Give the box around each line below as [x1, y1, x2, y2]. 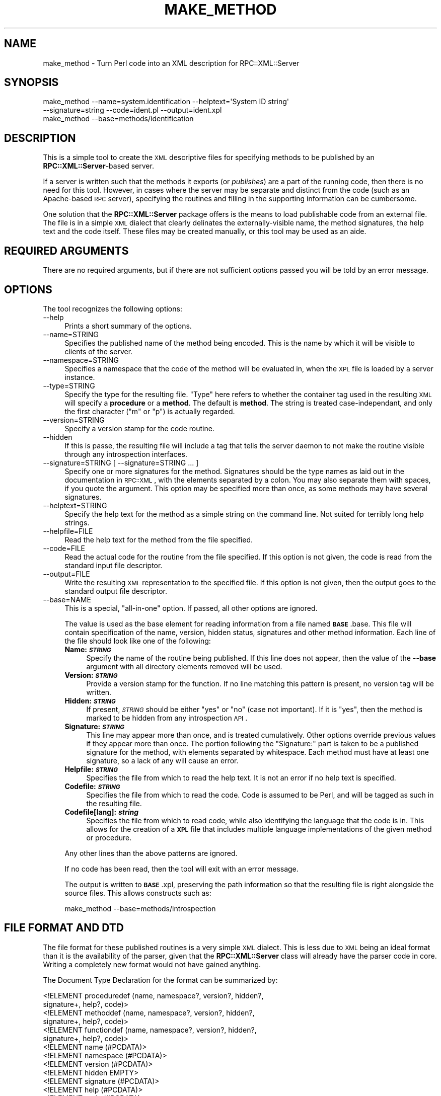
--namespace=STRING [43, 355, 119, 364]
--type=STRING [43, 381, 95, 390]
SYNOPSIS [4, 76, 59, 89]
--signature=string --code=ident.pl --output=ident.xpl [43, 106, 222, 115]
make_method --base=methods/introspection [64, 904, 216, 913]
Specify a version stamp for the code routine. [64, 424, 214, 433]
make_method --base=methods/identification [43, 114, 194, 123]
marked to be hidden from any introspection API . [86, 713, 248, 722]
